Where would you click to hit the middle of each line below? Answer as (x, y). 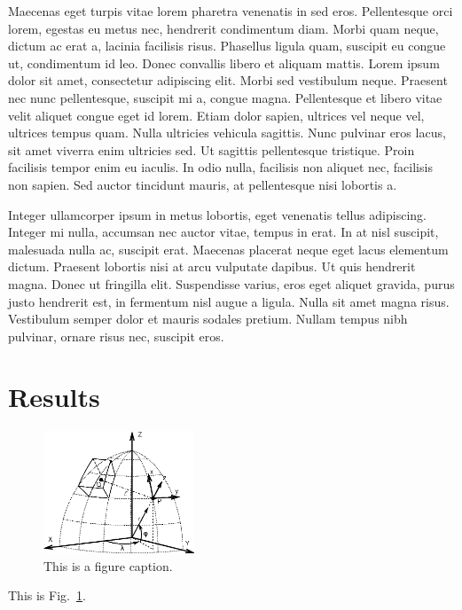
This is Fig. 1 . (47, 595)
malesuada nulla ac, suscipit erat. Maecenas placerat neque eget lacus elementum (228, 249)
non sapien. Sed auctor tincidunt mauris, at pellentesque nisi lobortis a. (203, 184)
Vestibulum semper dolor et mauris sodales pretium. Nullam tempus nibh (208, 319)
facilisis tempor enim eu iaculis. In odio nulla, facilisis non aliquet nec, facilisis (220, 167)
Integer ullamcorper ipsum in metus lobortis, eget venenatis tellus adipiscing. (217, 214)
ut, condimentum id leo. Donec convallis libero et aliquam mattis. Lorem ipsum (224, 63)
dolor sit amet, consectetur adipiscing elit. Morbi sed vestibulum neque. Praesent (228, 80)
